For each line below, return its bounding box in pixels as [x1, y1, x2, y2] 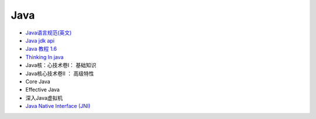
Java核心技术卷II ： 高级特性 [25, 70, 94, 77]
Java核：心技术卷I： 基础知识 [25, 62, 97, 69]
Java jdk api [25, 37, 55, 44]
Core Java [25, 78, 51, 85]
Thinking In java [25, 53, 64, 61]
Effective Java [25, 86, 60, 93]
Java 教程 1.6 [25, 45, 57, 52]
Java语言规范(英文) [25, 29, 72, 36]
